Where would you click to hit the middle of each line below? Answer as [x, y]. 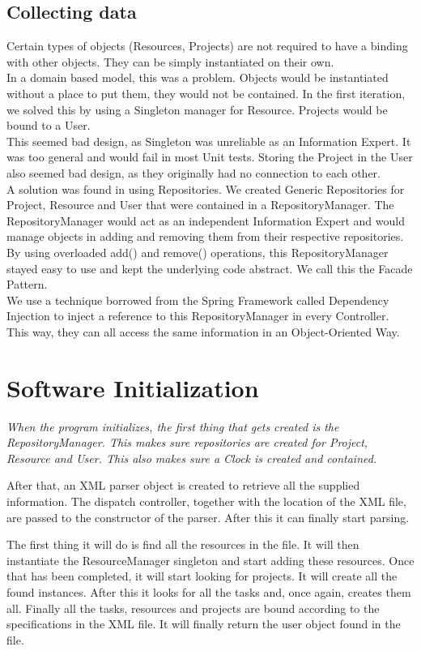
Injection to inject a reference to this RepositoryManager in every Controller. [198, 316]
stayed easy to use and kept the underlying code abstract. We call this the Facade [210, 268]
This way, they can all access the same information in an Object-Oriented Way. [203, 331]
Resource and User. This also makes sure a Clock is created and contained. [192, 458]
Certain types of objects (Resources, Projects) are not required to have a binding [207, 46]
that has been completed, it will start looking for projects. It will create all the [202, 576]
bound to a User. [49, 125]
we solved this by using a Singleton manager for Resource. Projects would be [197, 109]
